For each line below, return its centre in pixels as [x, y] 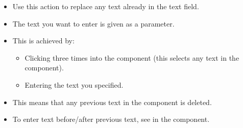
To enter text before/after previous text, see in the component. [111, 119]
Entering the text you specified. [74, 84]
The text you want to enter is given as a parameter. [93, 23]
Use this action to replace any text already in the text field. [106, 6]
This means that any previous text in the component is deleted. [112, 102]
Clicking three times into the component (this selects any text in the [132, 57]
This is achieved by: [43, 41]
